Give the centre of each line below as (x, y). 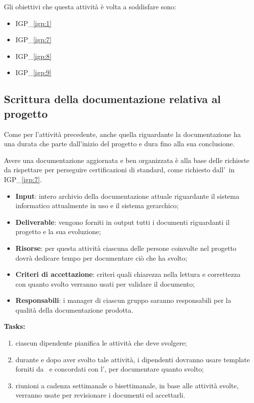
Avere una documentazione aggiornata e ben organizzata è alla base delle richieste (127, 160)
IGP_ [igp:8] (34, 56)
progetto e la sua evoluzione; (58, 231)
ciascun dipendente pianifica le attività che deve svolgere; (101, 343)
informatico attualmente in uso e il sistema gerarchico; (97, 205)
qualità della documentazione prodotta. (74, 309)
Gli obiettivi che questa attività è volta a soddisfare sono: (90, 6)
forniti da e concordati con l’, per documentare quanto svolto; (110, 369)
